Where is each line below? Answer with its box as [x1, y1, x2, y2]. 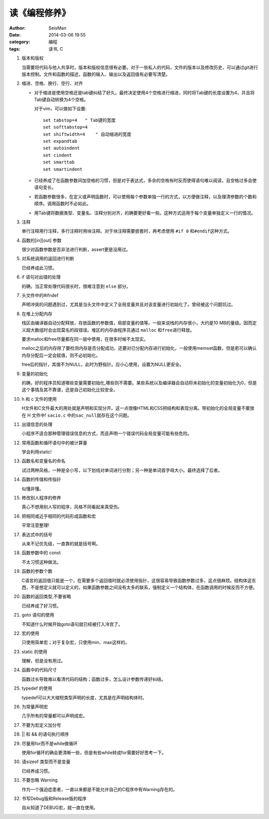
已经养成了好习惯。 [21, 603, 61, 609]
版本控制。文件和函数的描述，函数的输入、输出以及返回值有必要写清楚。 [21, 71, 170, 77]
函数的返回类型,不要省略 [21, 594, 72, 600]
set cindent [43, 152, 72, 158]
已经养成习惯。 [21, 768, 52, 774]
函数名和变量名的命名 [21, 458, 66, 464]
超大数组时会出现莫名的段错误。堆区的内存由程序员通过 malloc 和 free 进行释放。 [25, 327, 195, 333]
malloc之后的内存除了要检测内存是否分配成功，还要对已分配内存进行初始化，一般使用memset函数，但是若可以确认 [21, 345, 257, 351]
